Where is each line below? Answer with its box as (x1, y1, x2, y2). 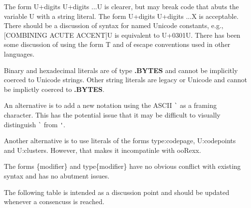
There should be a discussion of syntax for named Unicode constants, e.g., (4, 20, 223, 30)
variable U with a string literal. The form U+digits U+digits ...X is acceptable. (4, 11, 239, 21)
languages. (4, 48, 35, 59)
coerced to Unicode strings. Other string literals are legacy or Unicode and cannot (4, 74, 248, 85)
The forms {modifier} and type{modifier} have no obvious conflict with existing (4, 161, 241, 171)
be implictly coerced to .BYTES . (4, 84, 104, 94)
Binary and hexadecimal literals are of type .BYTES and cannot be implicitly (4, 65, 238, 75)
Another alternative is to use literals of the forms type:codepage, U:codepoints (4, 135, 236, 146)
